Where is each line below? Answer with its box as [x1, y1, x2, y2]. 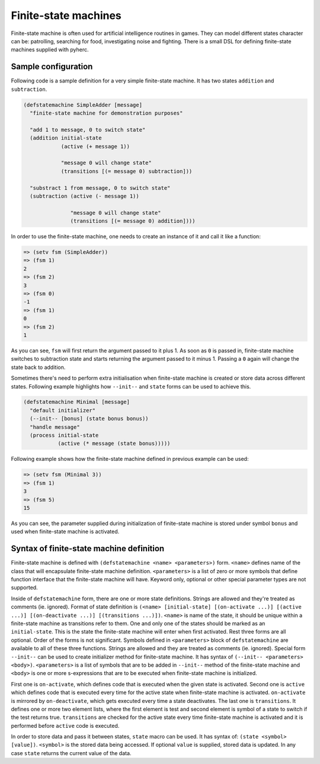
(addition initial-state [30, 135, 102, 142]
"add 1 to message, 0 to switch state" [30, 126, 146, 133]
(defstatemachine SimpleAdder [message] [23, 101, 142, 108]
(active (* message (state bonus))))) [57, 440, 171, 447]
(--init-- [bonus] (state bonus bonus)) [30, 415, 149, 422]
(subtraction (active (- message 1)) [30, 193, 139, 199]
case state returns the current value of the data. [11, 749, 132, 756]
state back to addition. [11, 364, 66, 371]
